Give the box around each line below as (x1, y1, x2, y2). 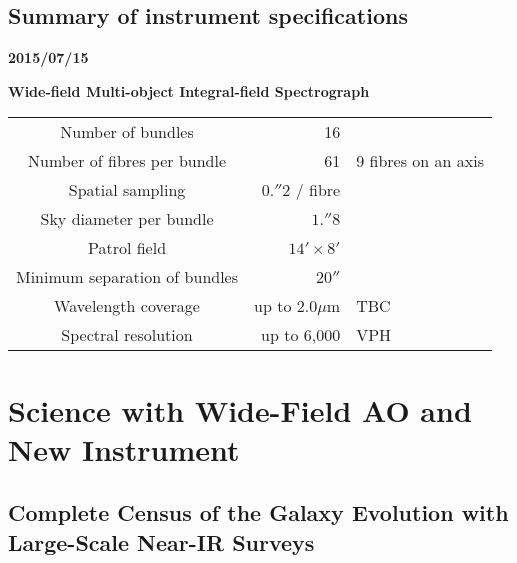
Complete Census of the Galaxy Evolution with (8, 497, 509, 528)
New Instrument (8, 428, 240, 469)
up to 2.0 (254, 294, 318, 318)
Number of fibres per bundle (28, 149, 227, 173)
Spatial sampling (68, 178, 186, 202)
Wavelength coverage (54, 294, 200, 318)
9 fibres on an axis (356, 149, 484, 173)
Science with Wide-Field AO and (8, 389, 472, 430)
